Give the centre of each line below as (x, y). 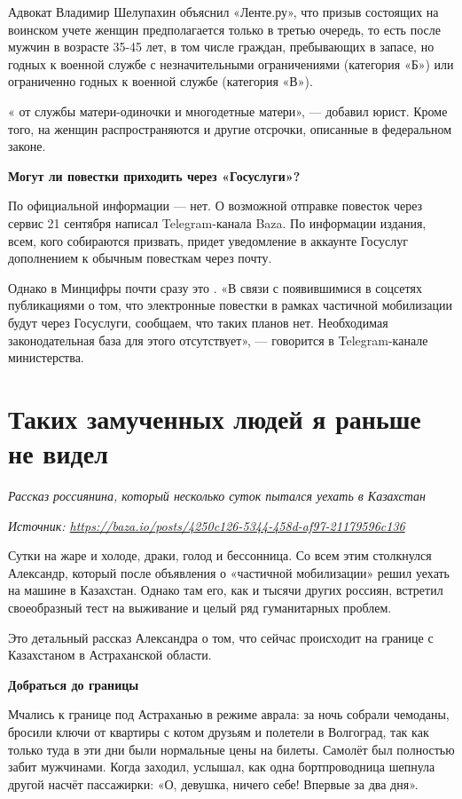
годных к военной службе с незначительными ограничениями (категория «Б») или (231, 63)
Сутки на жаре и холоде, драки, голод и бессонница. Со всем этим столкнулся (220, 555)
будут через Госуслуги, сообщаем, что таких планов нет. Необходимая (198, 322)
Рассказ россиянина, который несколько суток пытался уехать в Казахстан (217, 495)
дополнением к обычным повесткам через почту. (140, 258)
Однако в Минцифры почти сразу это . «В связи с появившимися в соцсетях (215, 287)
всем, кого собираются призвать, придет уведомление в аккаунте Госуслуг (208, 240)
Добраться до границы (74, 684)
